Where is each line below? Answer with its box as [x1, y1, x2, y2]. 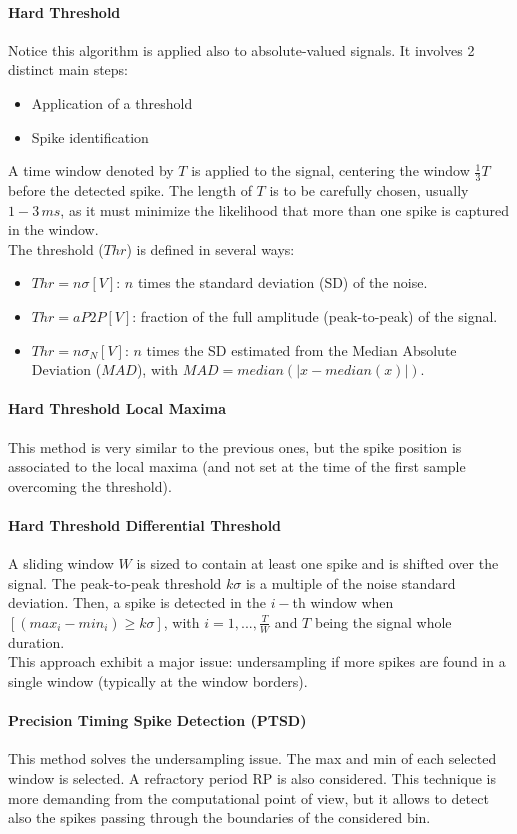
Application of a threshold [31, 92, 193, 113]
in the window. [8, 219, 99, 240]
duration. [8, 631, 65, 652]
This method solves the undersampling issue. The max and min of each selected [8, 748, 497, 769]
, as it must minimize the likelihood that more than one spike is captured [60, 199, 510, 220]
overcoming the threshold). [8, 475, 172, 496]
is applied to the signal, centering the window [191, 160, 470, 181]
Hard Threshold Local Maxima [8, 398, 226, 419]
